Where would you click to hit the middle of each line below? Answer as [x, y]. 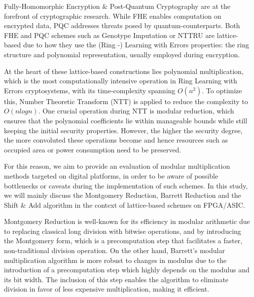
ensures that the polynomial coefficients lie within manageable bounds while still [126, 120]
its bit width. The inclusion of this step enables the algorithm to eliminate [116, 279]
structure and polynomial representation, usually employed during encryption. [122, 54]
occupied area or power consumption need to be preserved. [93, 149]
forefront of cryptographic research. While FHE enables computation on [113, 16]
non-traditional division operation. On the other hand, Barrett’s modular [114, 250]
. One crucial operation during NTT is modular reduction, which [136, 111]
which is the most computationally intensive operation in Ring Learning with [121, 81]
